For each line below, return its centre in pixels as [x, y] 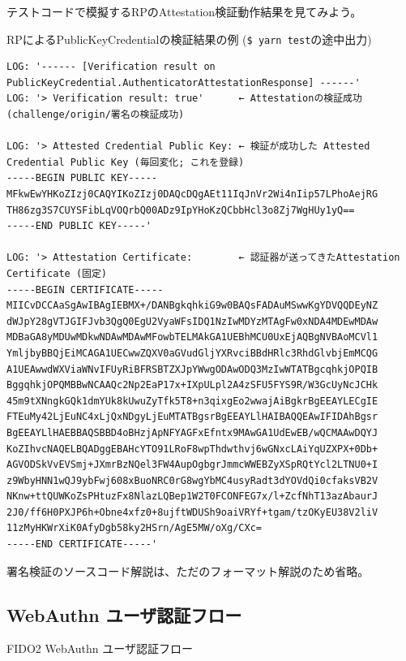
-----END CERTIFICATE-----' [82, 544]
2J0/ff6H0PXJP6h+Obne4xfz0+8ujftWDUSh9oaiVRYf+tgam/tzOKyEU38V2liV [192, 512]
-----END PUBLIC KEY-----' [79, 226]
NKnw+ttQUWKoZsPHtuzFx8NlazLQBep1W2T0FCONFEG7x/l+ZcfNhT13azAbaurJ [192, 497]
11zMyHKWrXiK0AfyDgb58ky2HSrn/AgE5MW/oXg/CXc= [134, 528]
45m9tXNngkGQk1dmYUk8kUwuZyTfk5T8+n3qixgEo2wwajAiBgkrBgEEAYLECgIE [192, 401]
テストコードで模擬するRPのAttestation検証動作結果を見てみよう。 [184, 11]
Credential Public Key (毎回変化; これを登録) [126, 162]
